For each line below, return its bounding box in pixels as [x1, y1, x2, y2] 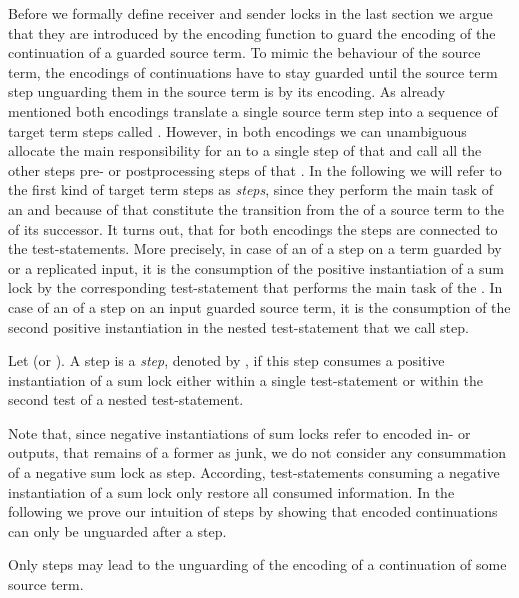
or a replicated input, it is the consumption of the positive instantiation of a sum [8, 257, 504, 278]
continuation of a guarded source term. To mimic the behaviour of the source [8, 42, 481, 63]
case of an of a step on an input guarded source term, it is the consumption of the [8, 296, 511, 317]
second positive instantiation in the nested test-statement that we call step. [8, 316, 469, 337]
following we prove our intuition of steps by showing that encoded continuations [8, 501, 498, 522]
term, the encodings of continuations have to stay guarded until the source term [8, 61, 498, 82]
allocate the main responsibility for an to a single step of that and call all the [8, 140, 482, 161]
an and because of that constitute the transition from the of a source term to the [8, 198, 504, 219]
